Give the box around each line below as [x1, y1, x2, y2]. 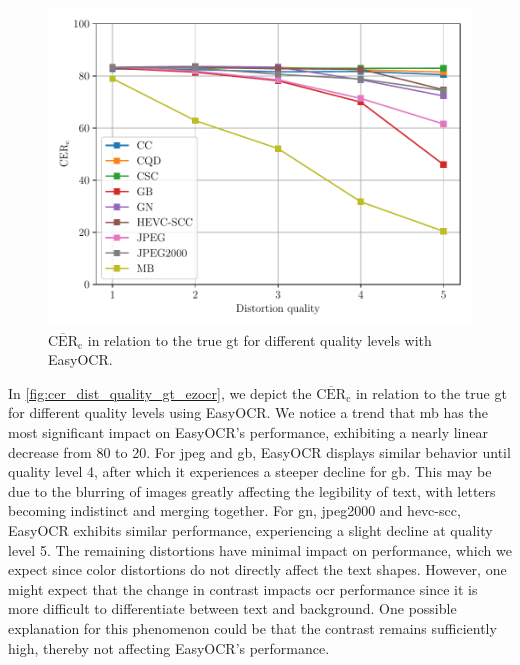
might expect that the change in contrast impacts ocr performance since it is [8, 578, 478, 599]
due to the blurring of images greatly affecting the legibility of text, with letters [8, 480, 496, 501]
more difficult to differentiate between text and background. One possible [8, 598, 457, 619]
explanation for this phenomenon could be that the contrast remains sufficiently [8, 617, 497, 638]
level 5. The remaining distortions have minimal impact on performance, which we [8, 539, 512, 560]
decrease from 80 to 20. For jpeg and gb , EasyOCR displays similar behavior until [8, 441, 511, 462]
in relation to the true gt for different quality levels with [87, 329, 432, 350]
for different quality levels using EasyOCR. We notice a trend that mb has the [8, 402, 488, 423]
